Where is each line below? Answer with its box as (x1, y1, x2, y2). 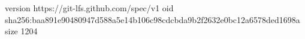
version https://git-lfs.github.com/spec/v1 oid (5, 2, 174, 14)
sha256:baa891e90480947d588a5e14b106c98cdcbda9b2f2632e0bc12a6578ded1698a (5, 13, 300, 25)
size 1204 (5, 25, 38, 37)
